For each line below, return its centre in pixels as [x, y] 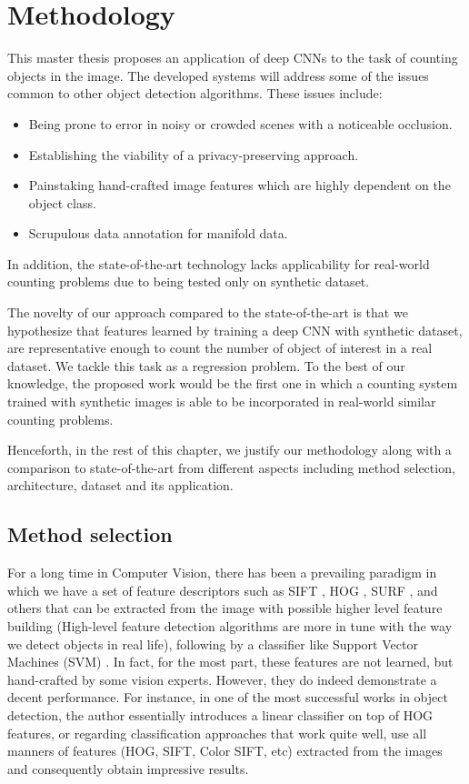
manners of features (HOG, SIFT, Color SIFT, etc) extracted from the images [225, 751]
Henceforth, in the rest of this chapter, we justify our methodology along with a [230, 450]
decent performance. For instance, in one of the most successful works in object [228, 697]
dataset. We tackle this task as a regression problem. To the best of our [206, 365]
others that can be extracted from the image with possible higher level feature [225, 608]
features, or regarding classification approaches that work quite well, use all [217, 733]
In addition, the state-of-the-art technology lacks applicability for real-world [219, 263]
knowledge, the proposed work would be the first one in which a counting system [233, 383]
